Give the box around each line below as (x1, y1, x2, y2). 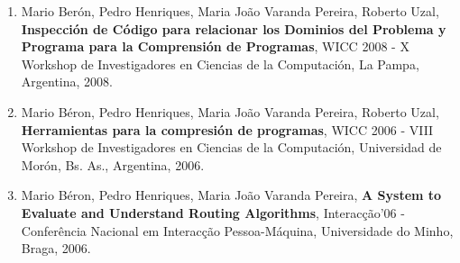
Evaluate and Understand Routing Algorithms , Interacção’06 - (21, 203, 405, 222)
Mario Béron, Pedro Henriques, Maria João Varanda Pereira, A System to (21, 186, 442, 204)
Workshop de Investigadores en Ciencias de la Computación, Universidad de (21, 138, 442, 157)
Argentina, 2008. (21, 72, 113, 91)
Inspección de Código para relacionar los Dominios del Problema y (21, 19, 446, 38)
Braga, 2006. (21, 239, 91, 258)
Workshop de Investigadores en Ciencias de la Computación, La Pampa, (21, 54, 419, 73)
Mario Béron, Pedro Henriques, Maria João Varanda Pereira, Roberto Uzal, (21, 102, 439, 121)
